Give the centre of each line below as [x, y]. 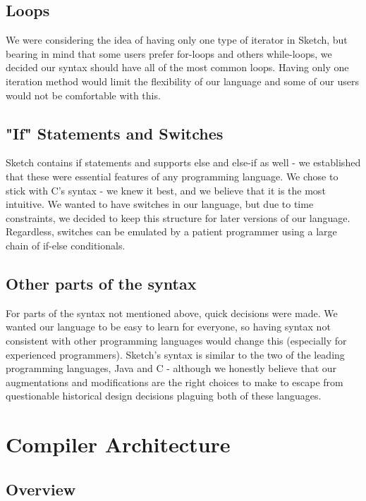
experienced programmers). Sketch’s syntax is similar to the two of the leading [175, 354]
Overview [41, 489]
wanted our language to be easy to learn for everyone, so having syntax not [168, 327]
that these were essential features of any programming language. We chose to [172, 176]
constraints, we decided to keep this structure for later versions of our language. [178, 217]
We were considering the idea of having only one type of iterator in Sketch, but [177, 40]
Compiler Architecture [118, 444]
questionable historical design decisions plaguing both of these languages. [164, 396]
